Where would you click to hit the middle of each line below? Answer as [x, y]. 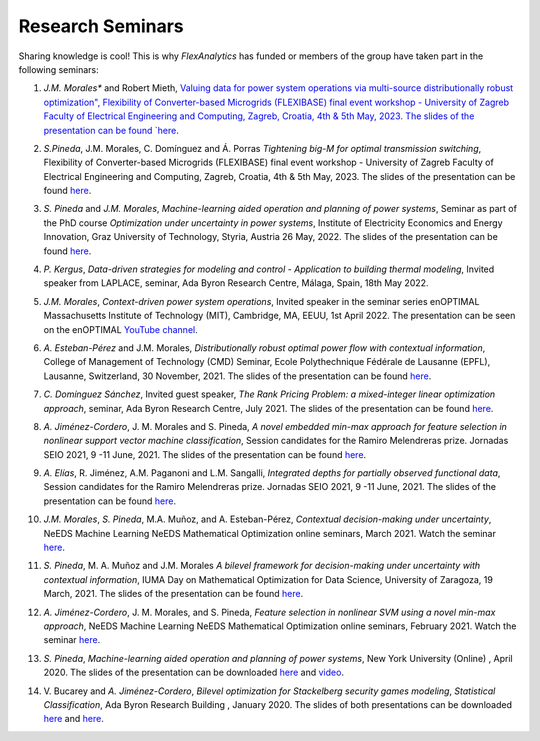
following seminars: [58, 69]
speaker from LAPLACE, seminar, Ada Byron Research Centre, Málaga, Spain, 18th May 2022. [236, 283]
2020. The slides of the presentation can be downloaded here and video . [194, 672]
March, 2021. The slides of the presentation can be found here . [173, 594]
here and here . [73, 719]
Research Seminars [101, 26]
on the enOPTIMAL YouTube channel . [121, 329]
